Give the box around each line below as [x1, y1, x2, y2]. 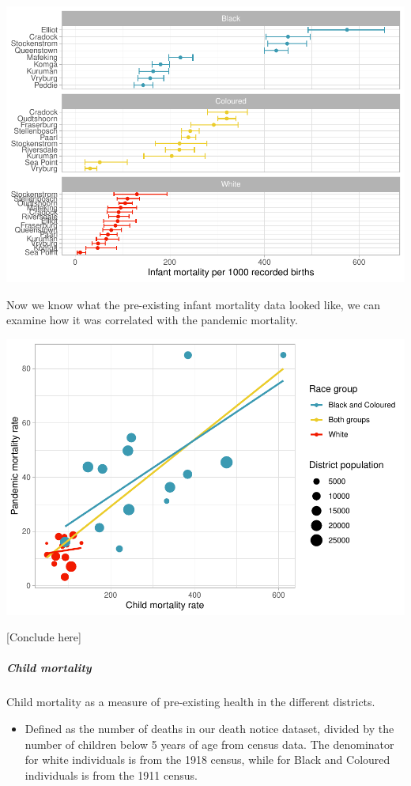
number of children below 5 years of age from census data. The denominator [25, 735, 394, 752]
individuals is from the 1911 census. [25, 766, 198, 783]
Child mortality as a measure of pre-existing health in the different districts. [6, 693, 375, 710]
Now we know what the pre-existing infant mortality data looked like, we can [6, 296, 381, 312]
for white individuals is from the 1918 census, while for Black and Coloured [25, 751, 390, 768]
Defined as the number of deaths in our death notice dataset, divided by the [25, 720, 394, 736]
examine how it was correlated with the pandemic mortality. [6, 312, 298, 328]
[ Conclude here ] [6, 629, 81, 645]
